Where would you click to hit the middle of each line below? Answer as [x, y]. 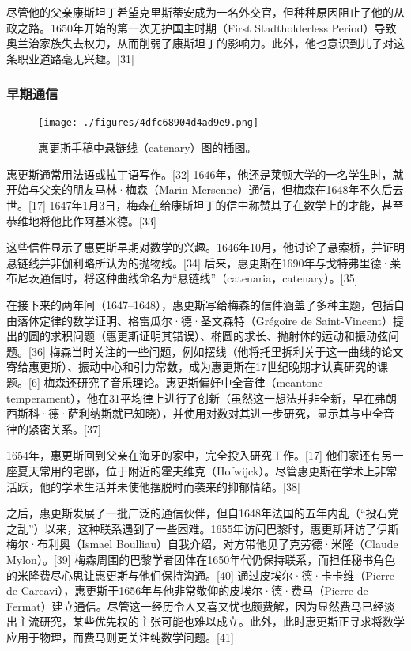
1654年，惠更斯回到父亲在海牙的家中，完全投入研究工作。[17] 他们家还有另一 [205, 455]
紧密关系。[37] [64, 428]
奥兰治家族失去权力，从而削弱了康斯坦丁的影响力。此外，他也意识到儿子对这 [205, 43]
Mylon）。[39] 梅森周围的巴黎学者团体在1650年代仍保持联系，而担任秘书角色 [201, 559]
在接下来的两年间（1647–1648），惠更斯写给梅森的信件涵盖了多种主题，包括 [200, 305]
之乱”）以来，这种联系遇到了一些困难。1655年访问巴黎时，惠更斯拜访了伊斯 [203, 528]
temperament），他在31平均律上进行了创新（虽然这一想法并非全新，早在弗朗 [202, 397]
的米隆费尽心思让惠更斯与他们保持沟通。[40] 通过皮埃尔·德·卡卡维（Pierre [201, 575]
